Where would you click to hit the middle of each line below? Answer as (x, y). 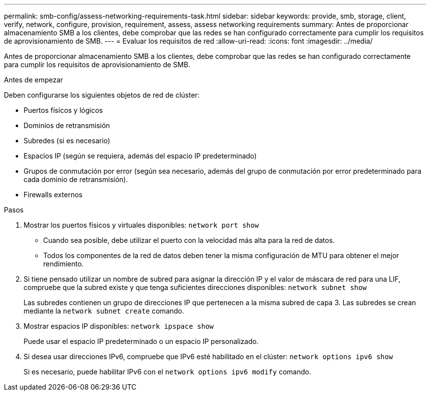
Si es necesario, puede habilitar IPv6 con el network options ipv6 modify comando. (167, 372)
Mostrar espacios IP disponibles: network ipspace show (119, 326)
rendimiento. (64, 264)
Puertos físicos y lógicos (63, 110)
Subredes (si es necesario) (67, 141)
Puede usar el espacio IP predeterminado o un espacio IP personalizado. (141, 341)
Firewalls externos (53, 195)
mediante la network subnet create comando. (104, 311)
